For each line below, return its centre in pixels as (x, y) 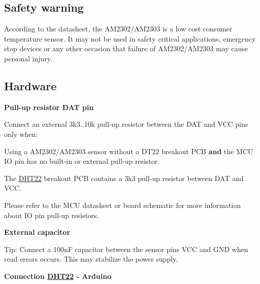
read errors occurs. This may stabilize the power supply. (91, 259)
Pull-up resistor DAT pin (49, 107)
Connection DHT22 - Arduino (58, 276)
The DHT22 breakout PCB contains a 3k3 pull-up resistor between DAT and (124, 178)
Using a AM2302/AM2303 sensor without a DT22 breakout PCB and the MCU (129, 151)
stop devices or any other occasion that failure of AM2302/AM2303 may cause (126, 48)
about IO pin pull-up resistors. (52, 215)
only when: (21, 134)
